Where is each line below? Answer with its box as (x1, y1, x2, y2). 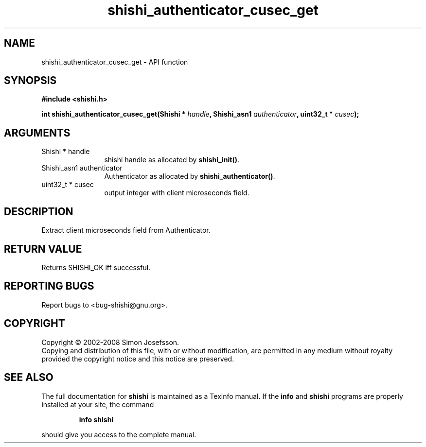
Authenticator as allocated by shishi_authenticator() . (104, 172, 275, 181)
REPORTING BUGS (4, 280, 94, 292)
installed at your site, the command (41, 400, 154, 409)
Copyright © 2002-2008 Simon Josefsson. (41, 338, 179, 346)
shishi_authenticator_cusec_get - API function (41, 57, 188, 66)
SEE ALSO (4, 371, 53, 384)
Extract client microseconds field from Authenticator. (41, 226, 211, 235)
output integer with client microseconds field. (104, 189, 249, 197)
